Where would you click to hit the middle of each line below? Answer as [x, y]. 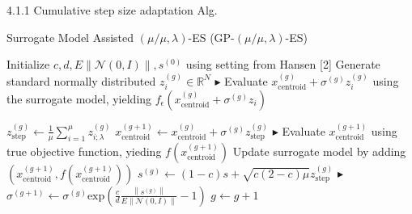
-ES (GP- [211, 37]
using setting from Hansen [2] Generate [283, 64]
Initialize [28, 64]
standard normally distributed [81, 80]
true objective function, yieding [84, 151]
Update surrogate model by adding [319, 151]
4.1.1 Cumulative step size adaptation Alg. [112, 10]
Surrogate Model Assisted [70, 37]
